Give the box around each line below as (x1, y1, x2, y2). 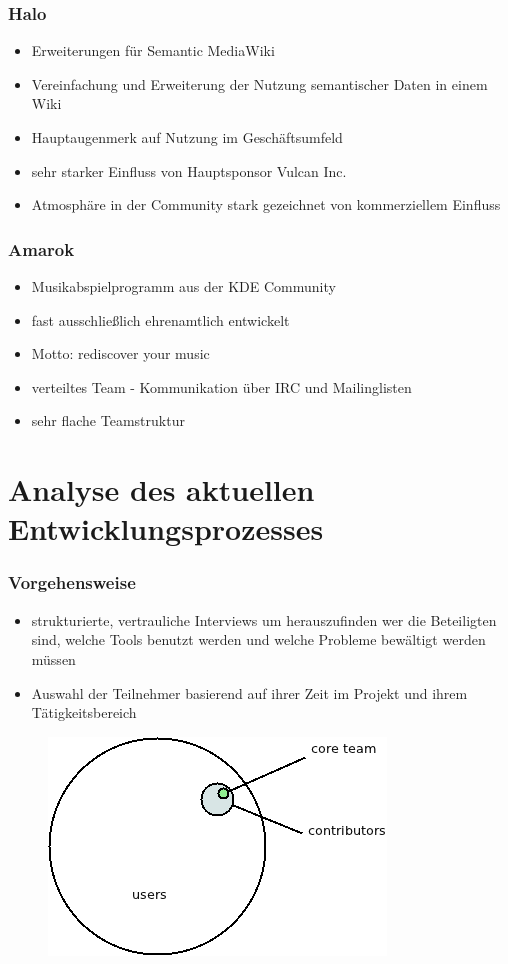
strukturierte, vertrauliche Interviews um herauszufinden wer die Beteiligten (31, 609, 497, 630)
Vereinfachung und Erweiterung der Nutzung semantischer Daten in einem (31, 73, 488, 94)
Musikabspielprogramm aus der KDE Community (31, 276, 336, 296)
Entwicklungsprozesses (8, 508, 324, 549)
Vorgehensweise (8, 570, 136, 595)
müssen (31, 648, 76, 669)
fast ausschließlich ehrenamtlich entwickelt (31, 309, 290, 330)
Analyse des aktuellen (8, 469, 315, 510)
